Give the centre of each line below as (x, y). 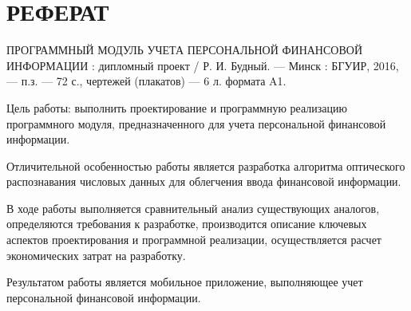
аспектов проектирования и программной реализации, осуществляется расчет (194, 240)
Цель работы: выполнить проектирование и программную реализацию (177, 107)
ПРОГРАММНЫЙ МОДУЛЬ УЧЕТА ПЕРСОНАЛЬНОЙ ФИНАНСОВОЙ (184, 50)
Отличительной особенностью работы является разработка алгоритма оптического (206, 165)
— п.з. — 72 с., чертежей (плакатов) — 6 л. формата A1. (146, 81)
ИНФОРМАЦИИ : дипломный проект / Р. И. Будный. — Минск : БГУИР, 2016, (203, 65)
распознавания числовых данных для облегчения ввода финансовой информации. (204, 181)
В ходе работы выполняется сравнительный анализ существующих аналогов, (193, 208)
